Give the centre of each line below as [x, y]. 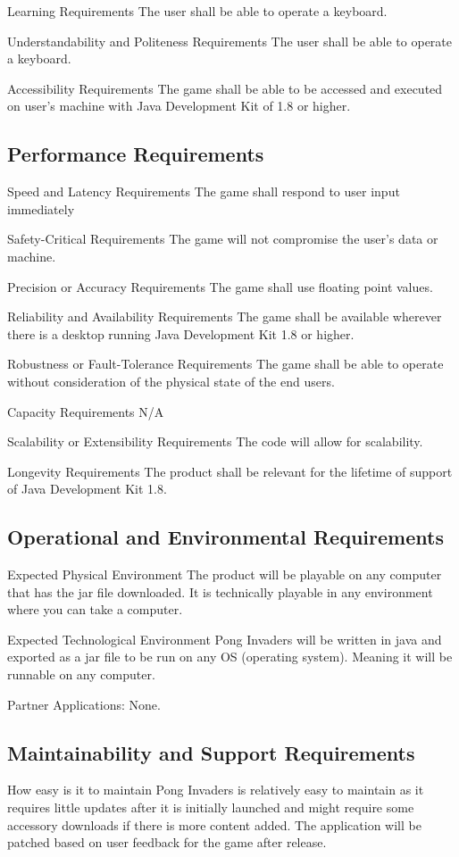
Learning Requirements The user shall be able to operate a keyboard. [197, 11]
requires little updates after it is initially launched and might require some [211, 807]
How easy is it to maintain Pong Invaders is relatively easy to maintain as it [216, 790]
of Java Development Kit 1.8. [87, 489]
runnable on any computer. [81, 674]
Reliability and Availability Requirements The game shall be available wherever [225, 316]
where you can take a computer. [95, 609]
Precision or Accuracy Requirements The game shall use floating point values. [220, 286]
